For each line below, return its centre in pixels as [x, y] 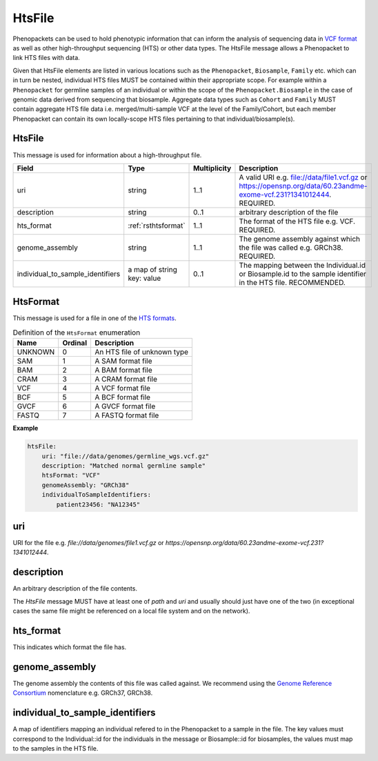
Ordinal [75, 343]
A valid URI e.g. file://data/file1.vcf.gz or [303, 177]
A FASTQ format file [127, 415]
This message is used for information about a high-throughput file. [107, 155]
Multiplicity [212, 168]
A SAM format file [123, 361]
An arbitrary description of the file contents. [75, 589]
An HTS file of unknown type [141, 352]
